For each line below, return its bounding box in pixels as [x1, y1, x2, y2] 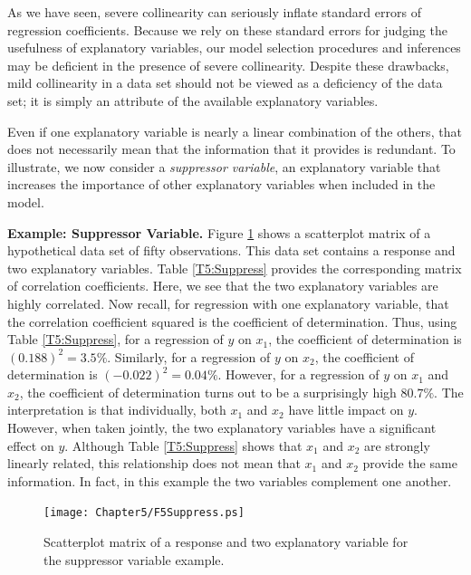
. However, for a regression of [217, 365, 380, 384]
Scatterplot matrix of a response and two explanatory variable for [43, 532, 409, 551]
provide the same [362, 454, 457, 473]
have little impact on [288, 400, 404, 419]
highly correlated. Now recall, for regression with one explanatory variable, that [7, 293, 449, 312]
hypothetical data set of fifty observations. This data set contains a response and [7, 241, 456, 260]
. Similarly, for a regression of [107, 347, 271, 366]
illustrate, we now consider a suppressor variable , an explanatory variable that [7, 157, 441, 176]
